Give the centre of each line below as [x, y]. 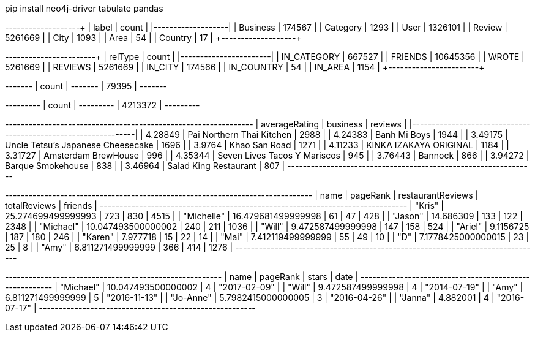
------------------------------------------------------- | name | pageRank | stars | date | [182, 277]
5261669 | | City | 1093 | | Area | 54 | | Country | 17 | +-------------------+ [153, 38]
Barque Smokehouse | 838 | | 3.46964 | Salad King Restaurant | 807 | [145, 166]
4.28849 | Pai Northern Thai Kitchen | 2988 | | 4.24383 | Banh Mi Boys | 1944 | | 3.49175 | [327, 134]
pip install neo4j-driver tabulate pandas [84, 8]
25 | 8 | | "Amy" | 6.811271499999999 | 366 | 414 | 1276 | [119, 247]
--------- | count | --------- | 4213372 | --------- [103, 105]
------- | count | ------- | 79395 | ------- [86, 86]
